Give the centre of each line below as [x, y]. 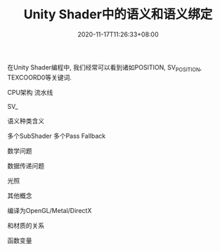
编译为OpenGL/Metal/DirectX [50, 210]
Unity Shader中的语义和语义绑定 [118, 14]
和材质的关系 [26, 225]
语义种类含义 [26, 121]
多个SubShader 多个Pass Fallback [57, 136]
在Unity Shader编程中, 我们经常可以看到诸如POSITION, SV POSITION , [105, 68]
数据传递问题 [26, 165]
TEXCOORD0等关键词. [40, 77]
